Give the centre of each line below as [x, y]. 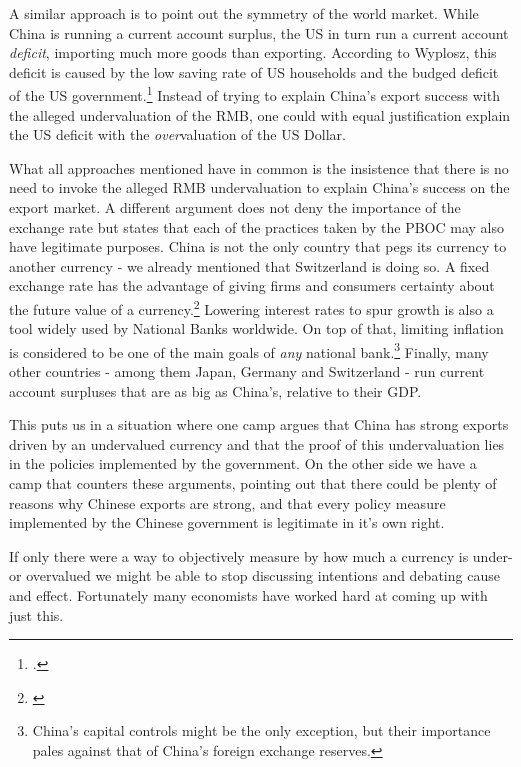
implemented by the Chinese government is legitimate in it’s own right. [227, 522]
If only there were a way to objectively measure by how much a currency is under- [261, 555]
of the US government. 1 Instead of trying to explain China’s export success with [254, 94]
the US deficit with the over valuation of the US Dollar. [177, 134]
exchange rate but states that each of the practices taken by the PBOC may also [256, 226]
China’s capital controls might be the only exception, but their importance [261, 730]
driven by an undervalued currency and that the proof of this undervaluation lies [257, 443]
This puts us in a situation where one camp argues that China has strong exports [259, 424]
